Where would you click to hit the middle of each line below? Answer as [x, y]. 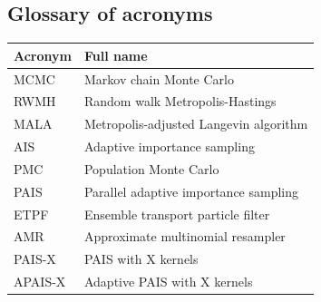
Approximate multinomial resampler [185, 236]
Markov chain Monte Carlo [159, 78]
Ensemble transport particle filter [177, 214]
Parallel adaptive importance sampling [191, 191]
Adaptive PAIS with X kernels [168, 282]
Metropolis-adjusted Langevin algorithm [196, 124]
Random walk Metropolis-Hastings [180, 101]
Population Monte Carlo [151, 168]
